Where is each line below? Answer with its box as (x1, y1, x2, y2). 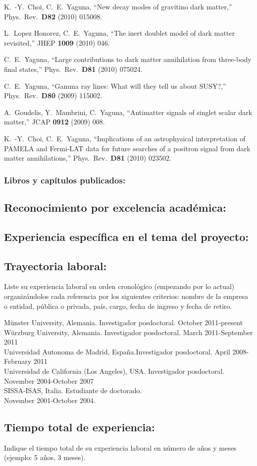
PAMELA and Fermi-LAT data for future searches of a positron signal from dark (4, 143, 251, 153)
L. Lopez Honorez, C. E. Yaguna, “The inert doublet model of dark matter (4, 28, 235, 38)
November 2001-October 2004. (4, 395, 96, 405)
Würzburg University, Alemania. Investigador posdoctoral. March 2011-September (4, 327, 253, 337)
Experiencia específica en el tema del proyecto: (4, 229, 249, 244)
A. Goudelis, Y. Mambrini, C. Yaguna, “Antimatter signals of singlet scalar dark (4, 107, 253, 117)
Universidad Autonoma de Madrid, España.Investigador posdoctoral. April (4, 346, 230, 356)
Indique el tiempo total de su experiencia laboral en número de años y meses (4, 442, 237, 453)
